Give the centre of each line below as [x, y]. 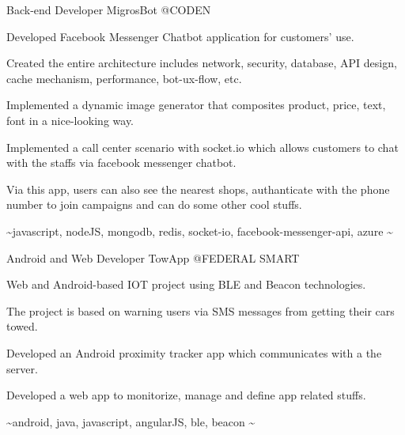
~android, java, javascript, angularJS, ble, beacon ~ [131, 421]
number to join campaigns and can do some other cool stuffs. [154, 204]
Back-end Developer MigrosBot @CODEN [109, 9]
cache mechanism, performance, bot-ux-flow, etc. [124, 78]
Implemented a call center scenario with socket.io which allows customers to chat [202, 147]
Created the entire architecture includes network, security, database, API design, [202, 63]
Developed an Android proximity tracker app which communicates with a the [194, 352]
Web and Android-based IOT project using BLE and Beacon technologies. [186, 284]
